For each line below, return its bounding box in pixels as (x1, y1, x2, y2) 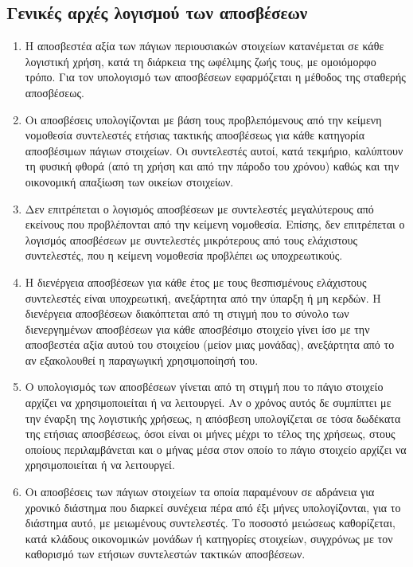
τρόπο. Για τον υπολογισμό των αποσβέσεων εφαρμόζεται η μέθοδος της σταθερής (25, 68, 406, 85)
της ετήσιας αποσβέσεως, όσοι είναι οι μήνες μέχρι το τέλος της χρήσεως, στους (25, 425, 395, 442)
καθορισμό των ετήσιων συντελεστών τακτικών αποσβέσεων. (25, 545, 306, 562)
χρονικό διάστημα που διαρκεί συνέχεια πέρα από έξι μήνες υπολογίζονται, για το (25, 499, 401, 515)
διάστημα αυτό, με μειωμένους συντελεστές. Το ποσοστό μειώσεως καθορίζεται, (25, 514, 395, 531)
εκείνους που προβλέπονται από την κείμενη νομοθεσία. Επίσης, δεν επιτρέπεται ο (25, 216, 405, 233)
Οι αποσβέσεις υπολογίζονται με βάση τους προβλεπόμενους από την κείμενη (25, 111, 382, 127)
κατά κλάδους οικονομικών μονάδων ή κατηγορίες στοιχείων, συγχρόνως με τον (25, 530, 393, 546)
